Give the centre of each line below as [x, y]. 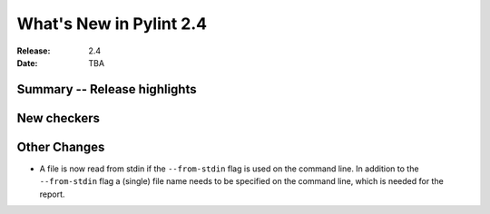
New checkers [58, 118]
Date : [27, 63]
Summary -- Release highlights [107, 89]
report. [52, 194]
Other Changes [61, 146]
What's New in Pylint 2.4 [112, 24]
